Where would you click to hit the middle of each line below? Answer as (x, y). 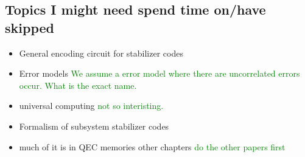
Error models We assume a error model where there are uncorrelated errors (160, 73)
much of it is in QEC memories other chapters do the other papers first (152, 146)
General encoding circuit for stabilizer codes (101, 53)
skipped (30, 27)
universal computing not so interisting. (91, 106)
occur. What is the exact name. (78, 85)
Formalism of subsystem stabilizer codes (94, 126)
